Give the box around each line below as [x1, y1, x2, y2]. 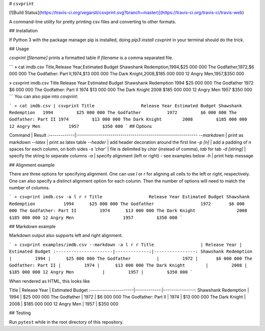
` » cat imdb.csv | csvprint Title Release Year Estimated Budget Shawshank [9, 103, 242, 108]
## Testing [9, 310, 31, 316]
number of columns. [9, 184, 50, 190]
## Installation [9, 28, 38, 34]
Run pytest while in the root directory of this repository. [9, 319, 124, 325]
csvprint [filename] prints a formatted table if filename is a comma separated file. [9, 55, 174, 61]
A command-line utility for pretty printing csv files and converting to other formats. [9, 19, 177, 25]
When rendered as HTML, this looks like [9, 278, 90, 284]
